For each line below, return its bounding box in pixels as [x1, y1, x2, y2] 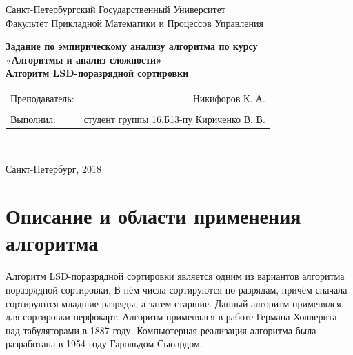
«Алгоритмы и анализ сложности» [6, 52, 163, 66]
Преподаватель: [10, 90, 74, 105]
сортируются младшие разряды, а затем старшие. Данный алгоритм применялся [6, 296, 341, 310]
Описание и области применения [6, 202, 301, 230]
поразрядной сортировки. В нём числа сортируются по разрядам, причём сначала [6, 282, 347, 296]
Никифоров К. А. [192, 90, 265, 105]
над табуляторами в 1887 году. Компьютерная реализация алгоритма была [6, 323, 316, 337]
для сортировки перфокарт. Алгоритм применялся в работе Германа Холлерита [6, 309, 337, 324]
